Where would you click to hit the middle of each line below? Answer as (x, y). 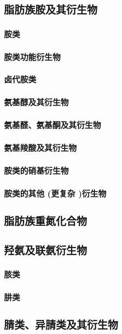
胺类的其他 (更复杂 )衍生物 (55, 193)
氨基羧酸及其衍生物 (41, 147)
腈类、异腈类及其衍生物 (61, 324)
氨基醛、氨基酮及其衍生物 (53, 125)
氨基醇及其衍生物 (36, 102)
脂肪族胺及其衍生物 (51, 9)
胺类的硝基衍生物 (36, 170)
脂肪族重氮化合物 (45, 220)
